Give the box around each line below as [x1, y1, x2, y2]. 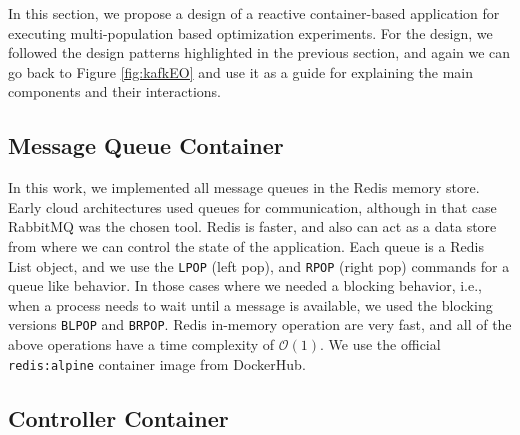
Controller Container [8, 402, 229, 433]
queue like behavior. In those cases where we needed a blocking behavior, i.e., [8, 275, 482, 296]
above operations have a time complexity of [8, 334, 275, 355]
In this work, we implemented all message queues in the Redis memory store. [8, 177, 480, 198]
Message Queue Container [8, 130, 284, 161]
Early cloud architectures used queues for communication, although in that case [8, 196, 497, 217]
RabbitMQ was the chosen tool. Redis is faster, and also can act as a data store [8, 216, 497, 237]
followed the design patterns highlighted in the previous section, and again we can [8, 42, 511, 63]
